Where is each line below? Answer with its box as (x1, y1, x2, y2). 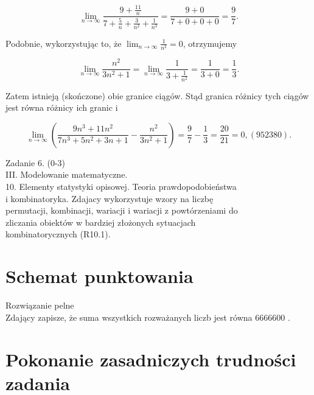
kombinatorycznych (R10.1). (5, 228, 111, 240)
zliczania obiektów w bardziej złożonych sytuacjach (5, 215, 196, 228)
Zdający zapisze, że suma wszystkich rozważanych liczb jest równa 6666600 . (5, 310, 290, 323)
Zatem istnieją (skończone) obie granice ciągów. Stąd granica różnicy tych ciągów (5, 89, 309, 102)
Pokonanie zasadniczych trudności (5, 346, 296, 371)
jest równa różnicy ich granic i (5, 101, 118, 114)
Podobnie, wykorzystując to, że (5, 37, 122, 49)
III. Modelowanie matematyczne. (5, 168, 128, 181)
